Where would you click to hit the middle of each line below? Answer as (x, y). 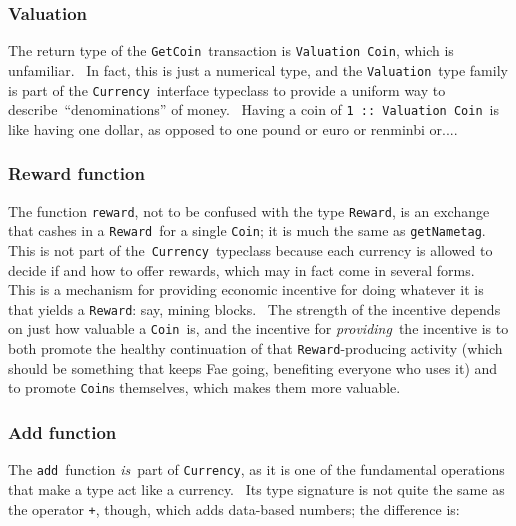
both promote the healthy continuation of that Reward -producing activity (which (255, 348)
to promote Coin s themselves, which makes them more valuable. (204, 387)
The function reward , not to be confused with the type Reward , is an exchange (249, 210)
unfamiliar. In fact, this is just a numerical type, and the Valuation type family (258, 69)
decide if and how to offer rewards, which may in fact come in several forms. (241, 269)
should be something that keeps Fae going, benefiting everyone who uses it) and (253, 367)
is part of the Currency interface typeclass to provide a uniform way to (227, 89)
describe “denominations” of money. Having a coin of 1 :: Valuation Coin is (253, 109)
